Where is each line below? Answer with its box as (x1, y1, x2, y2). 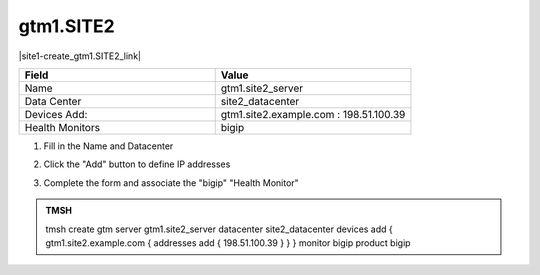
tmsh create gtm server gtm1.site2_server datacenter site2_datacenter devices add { (45, 223, 394, 235)
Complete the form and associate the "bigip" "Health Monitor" (43, 176, 299, 189)
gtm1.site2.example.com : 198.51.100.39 (220, 107, 406, 121)
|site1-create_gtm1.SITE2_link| (18, 50, 142, 62)
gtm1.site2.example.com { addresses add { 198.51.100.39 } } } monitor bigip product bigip (45, 236, 411, 249)
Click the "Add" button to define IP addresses (43, 158, 231, 170)
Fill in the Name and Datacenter (43, 140, 174, 152)
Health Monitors (24, 120, 100, 134)
